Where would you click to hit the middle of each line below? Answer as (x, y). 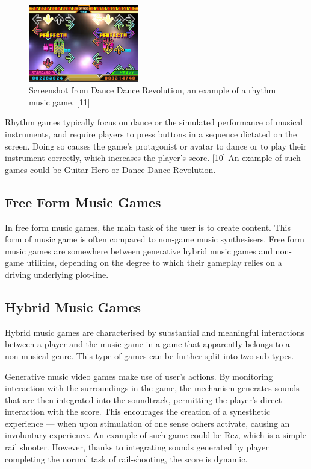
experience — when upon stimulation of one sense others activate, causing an (147, 423)
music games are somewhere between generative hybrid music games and (139, 250)
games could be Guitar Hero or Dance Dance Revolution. (110, 169)
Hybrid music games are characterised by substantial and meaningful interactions (155, 332)
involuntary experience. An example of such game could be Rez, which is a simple (155, 435)
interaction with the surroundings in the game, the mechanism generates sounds (152, 388)
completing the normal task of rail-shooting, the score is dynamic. (126, 458)
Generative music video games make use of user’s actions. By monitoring (139, 376)
